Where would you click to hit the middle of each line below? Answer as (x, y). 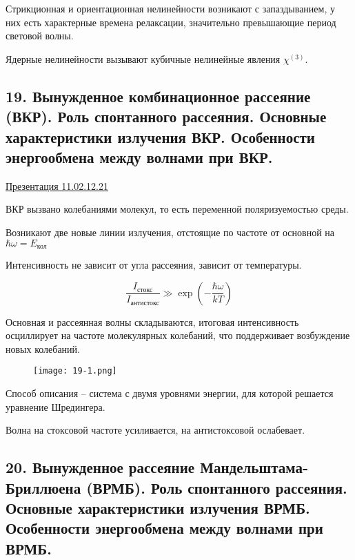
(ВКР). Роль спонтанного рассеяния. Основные (166, 116)
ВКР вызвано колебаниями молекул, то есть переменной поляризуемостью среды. (177, 209)
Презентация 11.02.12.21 (57, 185)
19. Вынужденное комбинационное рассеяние (158, 96)
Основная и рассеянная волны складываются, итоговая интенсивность (152, 321)
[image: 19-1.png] (75, 371)
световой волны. (40, 36)
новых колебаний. (43, 348)
